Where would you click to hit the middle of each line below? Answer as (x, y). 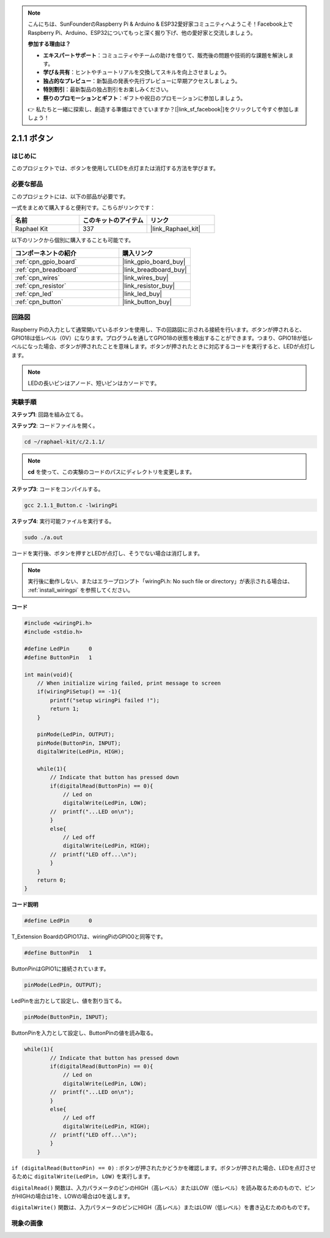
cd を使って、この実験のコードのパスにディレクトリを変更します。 (112, 472)
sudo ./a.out (44, 537)
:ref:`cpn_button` (39, 302)
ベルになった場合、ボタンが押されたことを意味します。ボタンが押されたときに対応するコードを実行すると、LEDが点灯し (163, 346)
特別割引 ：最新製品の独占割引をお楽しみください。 (107, 89)
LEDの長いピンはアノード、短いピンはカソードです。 (94, 383)
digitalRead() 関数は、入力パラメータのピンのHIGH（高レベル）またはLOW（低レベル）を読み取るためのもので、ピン (163, 1188)
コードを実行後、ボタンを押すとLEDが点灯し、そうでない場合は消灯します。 (107, 553)
